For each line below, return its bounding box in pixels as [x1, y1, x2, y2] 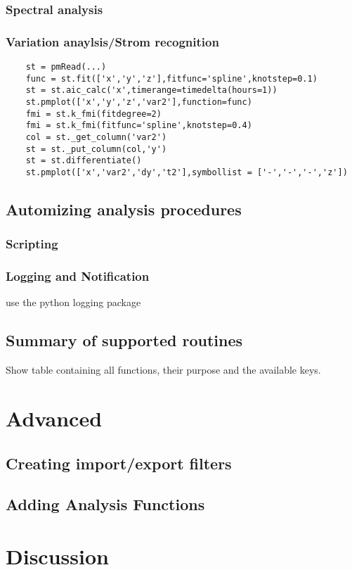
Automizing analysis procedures [6, 198, 242, 220]
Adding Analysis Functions [6, 493, 205, 515]
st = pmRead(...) [25, 62, 107, 72]
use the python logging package [6, 295, 141, 310]
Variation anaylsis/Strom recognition [6, 32, 219, 50]
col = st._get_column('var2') [25, 132, 167, 142]
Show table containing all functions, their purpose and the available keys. [6, 362, 321, 377]
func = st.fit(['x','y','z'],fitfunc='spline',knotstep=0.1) [25, 73, 318, 84]
